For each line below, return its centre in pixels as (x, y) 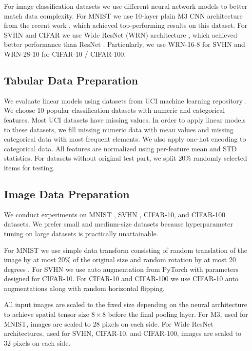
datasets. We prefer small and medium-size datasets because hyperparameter (119, 224)
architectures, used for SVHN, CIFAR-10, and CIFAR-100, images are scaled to (123, 333)
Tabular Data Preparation (71, 80)
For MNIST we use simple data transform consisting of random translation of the (126, 250)
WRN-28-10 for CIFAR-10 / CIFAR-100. (65, 53)
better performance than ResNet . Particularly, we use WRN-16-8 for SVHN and (125, 44)
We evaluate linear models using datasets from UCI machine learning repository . (126, 100)
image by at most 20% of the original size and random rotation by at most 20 (120, 259)
